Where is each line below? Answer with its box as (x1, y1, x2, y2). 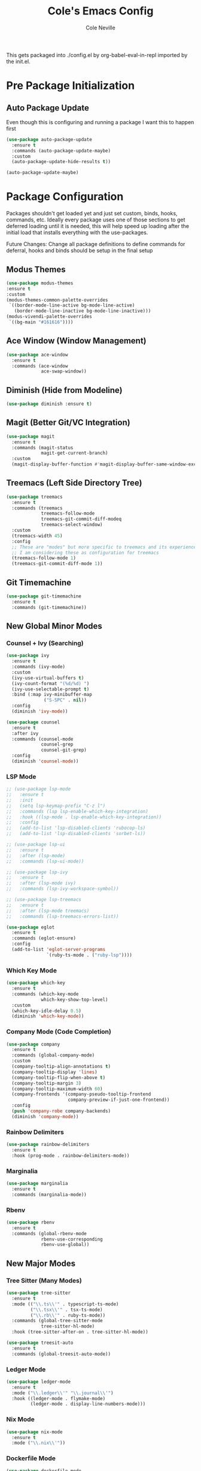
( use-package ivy (6, 653, 50, 659)
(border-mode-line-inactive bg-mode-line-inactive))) (14, 308, 151, 314)
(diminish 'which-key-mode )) (11, 1013, 84, 1019)
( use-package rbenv (6, 1219, 55, 1225)
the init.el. (6, 58, 31, 65)
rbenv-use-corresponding (41, 1236, 103, 1242)
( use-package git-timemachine (6, 593, 82, 599)
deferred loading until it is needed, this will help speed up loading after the (6, 223, 190, 230)
